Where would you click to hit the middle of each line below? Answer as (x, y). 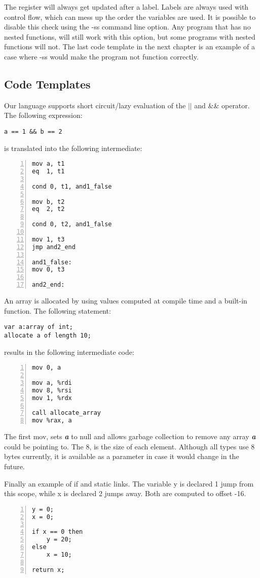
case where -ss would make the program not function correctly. (101, 56)
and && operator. (222, 105)
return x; (48, 570)
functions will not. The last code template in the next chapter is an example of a (129, 47)
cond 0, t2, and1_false (72, 224)
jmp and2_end (54, 247)
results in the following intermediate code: (69, 352)
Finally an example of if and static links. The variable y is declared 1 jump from (129, 483)
